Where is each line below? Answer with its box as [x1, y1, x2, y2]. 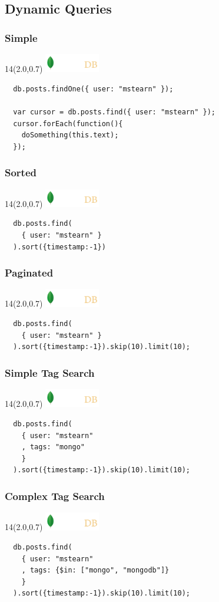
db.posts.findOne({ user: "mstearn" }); [13, 84, 174, 93]
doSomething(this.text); [21, 131, 119, 140]
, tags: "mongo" [21, 443, 85, 452]
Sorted [5, 165, 37, 180]
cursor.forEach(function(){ [13, 119, 123, 128]
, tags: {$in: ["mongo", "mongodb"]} [21, 566, 170, 575]
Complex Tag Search [5, 488, 105, 503]
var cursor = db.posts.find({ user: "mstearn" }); [13, 108, 215, 117]
